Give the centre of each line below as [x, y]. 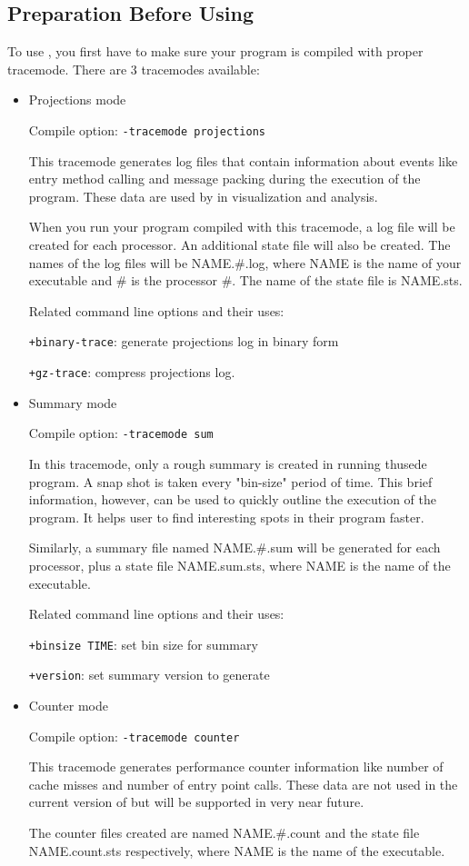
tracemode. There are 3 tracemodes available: [134, 69]
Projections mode [77, 100]
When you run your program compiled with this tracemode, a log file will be [242, 227]
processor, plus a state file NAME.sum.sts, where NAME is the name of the [239, 565]
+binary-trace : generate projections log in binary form [184, 341]
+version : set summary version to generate [149, 675]
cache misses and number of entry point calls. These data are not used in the [243, 784]
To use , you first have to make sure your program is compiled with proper [215, 51]
